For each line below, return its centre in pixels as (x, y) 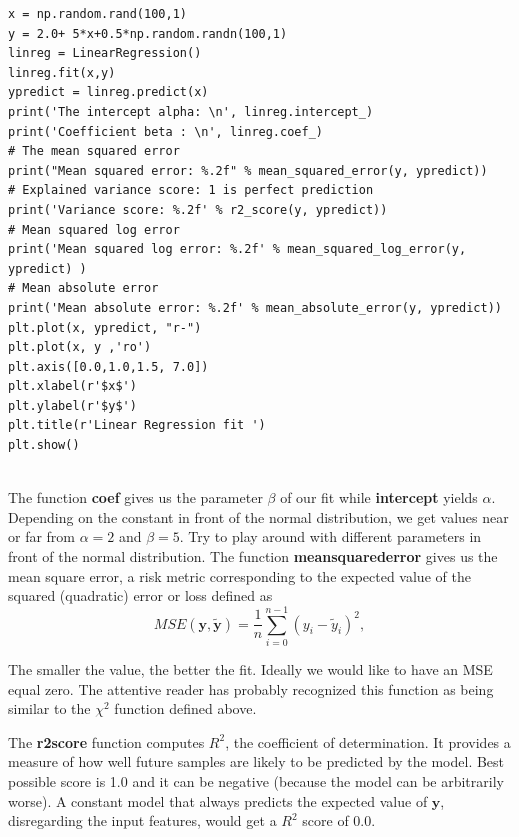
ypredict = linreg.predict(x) (108, 92)
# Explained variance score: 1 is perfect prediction (191, 190)
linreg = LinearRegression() (105, 53)
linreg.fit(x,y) (62, 72)
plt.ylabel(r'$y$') (72, 405)
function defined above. (185, 708)
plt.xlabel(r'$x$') (72, 386)
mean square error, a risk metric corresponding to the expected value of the (239, 575)
